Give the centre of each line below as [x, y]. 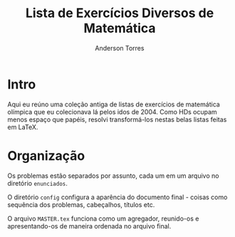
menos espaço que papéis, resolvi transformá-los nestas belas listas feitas [117, 119]
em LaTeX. [23, 127]
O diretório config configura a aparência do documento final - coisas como [117, 197]
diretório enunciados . [37, 183]
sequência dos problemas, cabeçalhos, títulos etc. [81, 204]
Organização [46, 156]
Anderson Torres [120, 48]
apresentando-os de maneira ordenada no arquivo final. [89, 226]
